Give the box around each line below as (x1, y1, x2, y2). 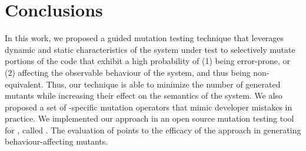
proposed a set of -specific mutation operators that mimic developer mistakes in (5, 100, 292, 113)
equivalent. (5, 78, 44, 90)
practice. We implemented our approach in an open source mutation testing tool (5, 112, 294, 125)
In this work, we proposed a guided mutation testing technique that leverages (5, 32, 284, 44)
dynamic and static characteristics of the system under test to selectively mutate (5, 43, 295, 55)
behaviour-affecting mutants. (5, 135, 108, 147)
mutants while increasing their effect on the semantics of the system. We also (5, 89, 282, 102)
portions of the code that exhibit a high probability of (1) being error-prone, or (5, 55, 290, 67)
